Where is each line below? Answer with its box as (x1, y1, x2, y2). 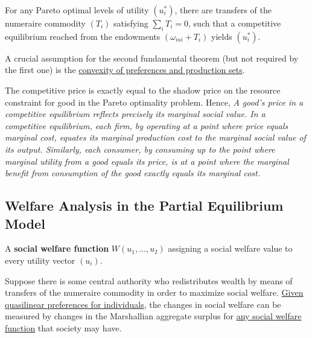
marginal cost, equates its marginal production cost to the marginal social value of (5, 131, 306, 144)
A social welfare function (5, 242, 109, 255)
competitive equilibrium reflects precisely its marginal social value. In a (5, 107, 266, 120)
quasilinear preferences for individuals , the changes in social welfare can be (5, 298, 281, 310)
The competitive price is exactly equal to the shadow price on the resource (5, 83, 281, 96)
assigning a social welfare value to (168, 242, 293, 255)
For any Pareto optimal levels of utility (5, 4, 149, 16)
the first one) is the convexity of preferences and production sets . (5, 63, 245, 76)
